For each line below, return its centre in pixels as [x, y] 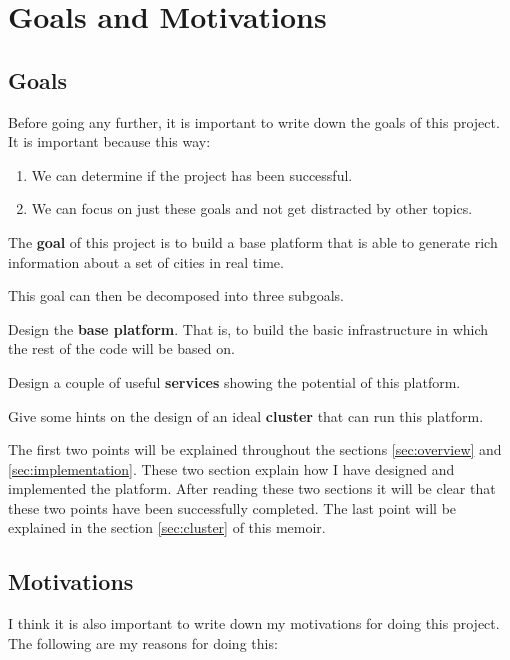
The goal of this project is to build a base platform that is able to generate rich [253, 241]
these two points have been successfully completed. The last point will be [232, 507]
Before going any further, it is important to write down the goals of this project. [254, 121]
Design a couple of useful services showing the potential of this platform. [234, 381]
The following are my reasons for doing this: [143, 642]
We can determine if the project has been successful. [192, 174]
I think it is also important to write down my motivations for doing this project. [254, 623]
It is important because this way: [109, 141]
